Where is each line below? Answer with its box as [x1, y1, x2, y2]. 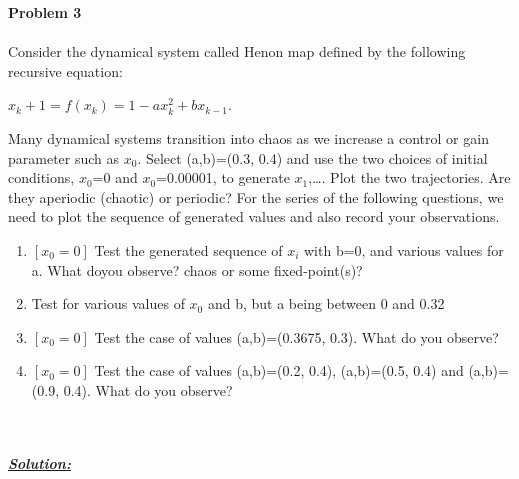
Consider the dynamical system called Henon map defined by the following [8, 41, 466, 62]
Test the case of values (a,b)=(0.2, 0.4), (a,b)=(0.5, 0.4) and [94, 360, 464, 381]
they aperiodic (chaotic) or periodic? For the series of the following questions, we [8, 186, 504, 207]
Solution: [8, 452, 71, 473]
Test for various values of [31, 293, 185, 314]
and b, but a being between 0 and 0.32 [207, 293, 445, 314]
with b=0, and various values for [303, 239, 504, 260]
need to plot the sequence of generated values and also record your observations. [8, 206, 500, 227]
